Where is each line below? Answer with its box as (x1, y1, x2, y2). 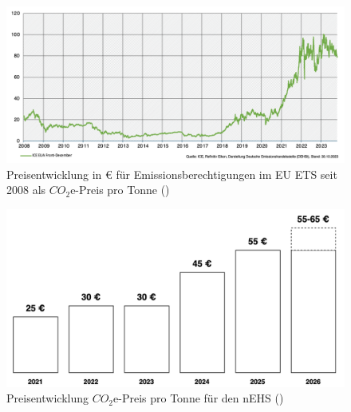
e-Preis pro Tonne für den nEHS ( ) (113, 390, 284, 406)
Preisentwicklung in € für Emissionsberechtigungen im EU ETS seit (6, 165, 337, 182)
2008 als (6, 181, 46, 198)
